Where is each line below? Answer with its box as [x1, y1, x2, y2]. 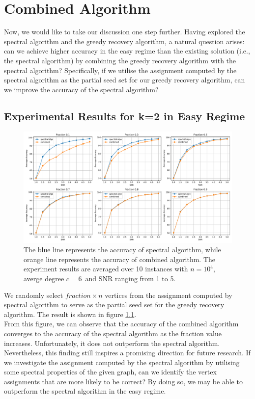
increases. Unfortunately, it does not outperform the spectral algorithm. [4, 338, 220, 348]
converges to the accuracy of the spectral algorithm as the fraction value [4, 328, 222, 338]
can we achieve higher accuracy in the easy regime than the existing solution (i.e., [4, 46, 250, 56]
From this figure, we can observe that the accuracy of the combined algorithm [4, 319, 239, 329]
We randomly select [4, 290, 63, 300]
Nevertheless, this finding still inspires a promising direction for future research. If [4, 347, 251, 358]
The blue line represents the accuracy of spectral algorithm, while [24, 244, 221, 255]
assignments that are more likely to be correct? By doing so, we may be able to [4, 376, 243, 386]
